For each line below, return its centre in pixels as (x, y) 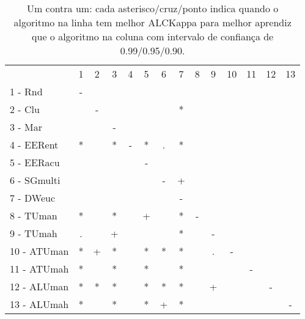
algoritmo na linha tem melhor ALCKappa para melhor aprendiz (152, 22)
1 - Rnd (26, 91)
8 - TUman (34, 215)
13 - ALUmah (39, 304)
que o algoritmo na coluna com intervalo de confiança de (153, 36)
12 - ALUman (39, 286)
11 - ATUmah (39, 269)
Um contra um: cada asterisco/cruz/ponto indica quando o (152, 8)
